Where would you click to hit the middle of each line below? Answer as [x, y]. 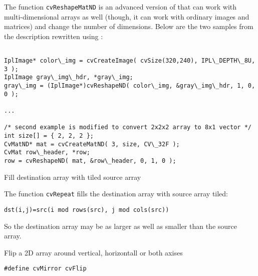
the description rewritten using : [54, 36]
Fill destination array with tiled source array [73, 177]
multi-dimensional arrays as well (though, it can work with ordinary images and [127, 16]
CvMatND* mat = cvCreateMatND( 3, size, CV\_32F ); [92, 144]
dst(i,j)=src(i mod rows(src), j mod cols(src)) [87, 210]
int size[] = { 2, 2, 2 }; [49, 136]
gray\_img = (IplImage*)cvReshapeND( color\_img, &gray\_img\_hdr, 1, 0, [130, 86]
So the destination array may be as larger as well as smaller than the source [120, 226]
